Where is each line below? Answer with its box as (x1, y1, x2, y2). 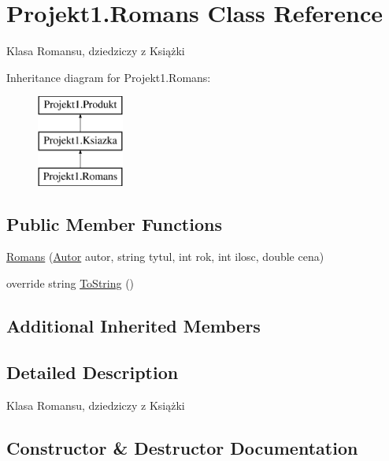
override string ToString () (6, 275, 135, 292)
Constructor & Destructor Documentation (6, 435, 358, 459)
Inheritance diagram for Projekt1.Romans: (6, 69, 211, 85)
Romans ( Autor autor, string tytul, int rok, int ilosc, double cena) (6, 248, 324, 265)
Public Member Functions (6, 211, 222, 236)
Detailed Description (6, 359, 179, 384)
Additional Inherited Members (6, 314, 261, 338)
